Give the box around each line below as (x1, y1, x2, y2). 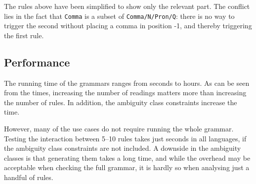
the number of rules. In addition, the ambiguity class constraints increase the (4, 97, 237, 107)
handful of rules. (4, 172, 53, 182)
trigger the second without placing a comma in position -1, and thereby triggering (4, 20, 252, 31)
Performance (4, 54, 70, 69)
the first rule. (4, 30, 44, 40)
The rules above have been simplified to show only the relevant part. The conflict (4, 1, 250, 11)
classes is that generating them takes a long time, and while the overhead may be (4, 152, 251, 163)
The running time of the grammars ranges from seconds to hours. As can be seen (4, 77, 250, 88)
